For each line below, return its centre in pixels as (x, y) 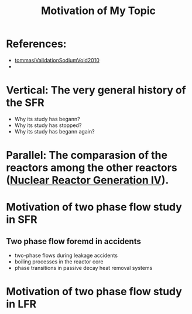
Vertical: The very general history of (96, 90)
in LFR (21, 304)
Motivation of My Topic (98, 11)
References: (36, 44)
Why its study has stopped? (48, 125)
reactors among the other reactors (92, 168)
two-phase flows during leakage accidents (66, 255)
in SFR (22, 220)
